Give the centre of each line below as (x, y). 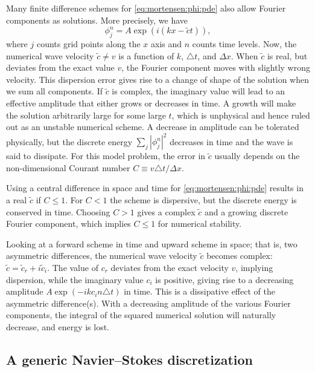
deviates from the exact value (60, 67)
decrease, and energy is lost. (58, 326)
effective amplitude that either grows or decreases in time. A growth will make (151, 103)
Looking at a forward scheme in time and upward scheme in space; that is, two (152, 243)
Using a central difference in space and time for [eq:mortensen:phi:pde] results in (155, 188)
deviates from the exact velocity (170, 267)
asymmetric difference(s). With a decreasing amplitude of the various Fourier (148, 303)
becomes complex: (240, 256)
